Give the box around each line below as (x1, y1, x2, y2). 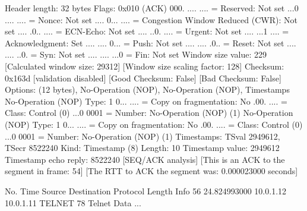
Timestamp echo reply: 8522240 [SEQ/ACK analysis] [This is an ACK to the (5, 153, 285, 165)
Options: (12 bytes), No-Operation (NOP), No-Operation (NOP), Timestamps (5, 83, 290, 96)
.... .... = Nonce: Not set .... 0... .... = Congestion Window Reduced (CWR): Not (5, 13, 297, 26)
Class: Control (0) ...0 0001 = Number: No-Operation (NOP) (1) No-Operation (5, 106, 293, 119)
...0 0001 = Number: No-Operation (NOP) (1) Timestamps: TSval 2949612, (5, 130, 280, 142)
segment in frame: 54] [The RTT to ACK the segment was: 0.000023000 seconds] (5, 165, 298, 177)
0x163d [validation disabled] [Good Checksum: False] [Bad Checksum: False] (5, 71, 281, 84)
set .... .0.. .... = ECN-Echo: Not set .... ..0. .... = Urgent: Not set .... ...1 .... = (5, 25, 289, 37)
